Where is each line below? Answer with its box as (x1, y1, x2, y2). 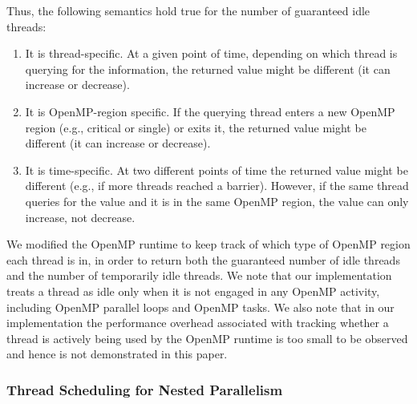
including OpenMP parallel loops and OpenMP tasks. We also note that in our (6, 298, 395, 315)
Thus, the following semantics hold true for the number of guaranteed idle (6, 2, 370, 18)
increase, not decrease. (25, 208, 136, 225)
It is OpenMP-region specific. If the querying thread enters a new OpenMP (25, 103, 395, 119)
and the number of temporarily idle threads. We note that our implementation (6, 267, 392, 284)
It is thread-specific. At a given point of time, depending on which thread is (25, 45, 398, 62)
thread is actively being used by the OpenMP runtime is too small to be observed (6, 329, 408, 346)
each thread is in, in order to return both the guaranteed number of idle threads (6, 251, 400, 268)
